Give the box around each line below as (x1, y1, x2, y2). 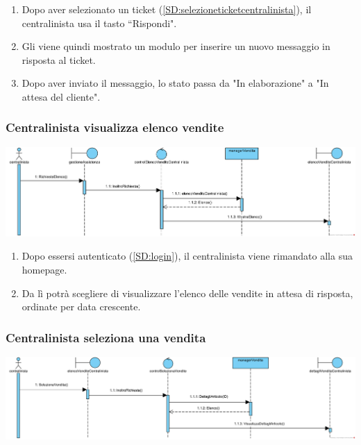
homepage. (22, 262, 67, 277)
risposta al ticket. (22, 52, 96, 67)
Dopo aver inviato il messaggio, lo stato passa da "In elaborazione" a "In (22, 76, 329, 90)
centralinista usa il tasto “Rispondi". (22, 15, 177, 30)
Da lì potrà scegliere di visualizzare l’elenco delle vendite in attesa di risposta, (22, 285, 353, 300)
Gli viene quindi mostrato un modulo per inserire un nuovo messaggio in (22, 39, 330, 53)
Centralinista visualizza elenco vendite (6, 119, 224, 136)
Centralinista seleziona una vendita (6, 328, 206, 346)
